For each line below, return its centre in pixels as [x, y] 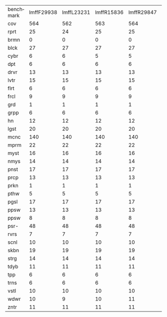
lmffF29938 [43, 12]
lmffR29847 [143, 12]
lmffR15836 [109, 12]
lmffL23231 [76, 12]
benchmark [16, 12]
